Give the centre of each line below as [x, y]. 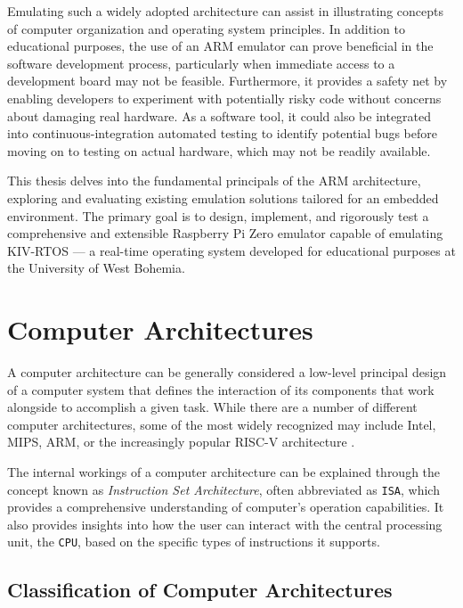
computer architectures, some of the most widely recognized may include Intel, [222, 424]
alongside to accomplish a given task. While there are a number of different [212, 407]
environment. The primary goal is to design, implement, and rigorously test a [218, 215]
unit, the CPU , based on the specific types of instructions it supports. [194, 542]
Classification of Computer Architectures [200, 590]
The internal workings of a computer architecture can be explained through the [224, 472]
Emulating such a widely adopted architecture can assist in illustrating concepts [225, 11]
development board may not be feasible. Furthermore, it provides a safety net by [227, 81]
